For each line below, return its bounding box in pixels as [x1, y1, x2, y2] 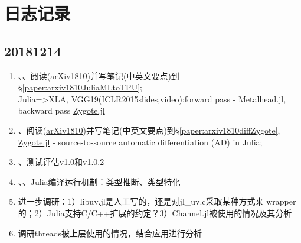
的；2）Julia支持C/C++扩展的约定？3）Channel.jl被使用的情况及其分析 [18, 206, 292, 219]
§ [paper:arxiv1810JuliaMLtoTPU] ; [18, 81, 142, 93]
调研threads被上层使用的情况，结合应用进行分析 [18, 226, 202, 239]
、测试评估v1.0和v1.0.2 [18, 155, 104, 168]
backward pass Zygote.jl [18, 104, 105, 116]
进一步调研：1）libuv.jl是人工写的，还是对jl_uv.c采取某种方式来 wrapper [18, 195, 296, 208]
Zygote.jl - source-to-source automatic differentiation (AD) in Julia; [18, 135, 263, 148]
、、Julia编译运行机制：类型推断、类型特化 [18, 175, 181, 187]
